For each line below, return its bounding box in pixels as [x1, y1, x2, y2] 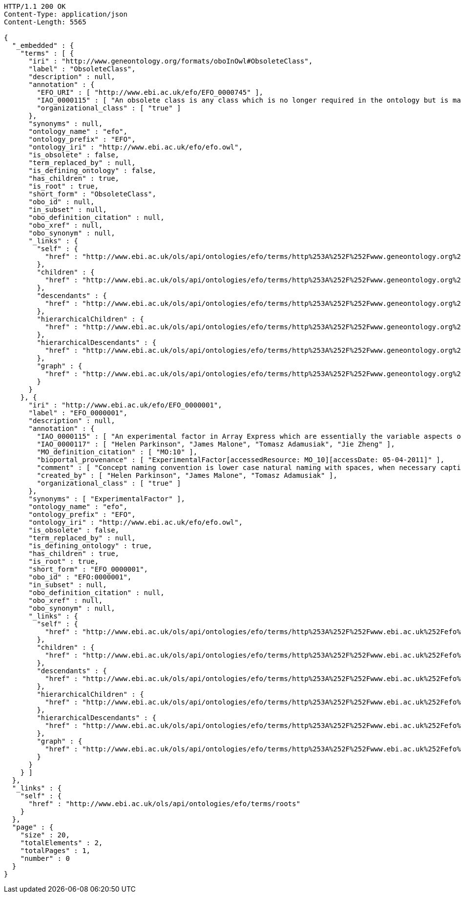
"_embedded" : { [12, 42, 74, 49]
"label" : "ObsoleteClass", [28, 65, 136, 73]
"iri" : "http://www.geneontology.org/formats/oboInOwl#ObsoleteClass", [28, 57, 313, 65]
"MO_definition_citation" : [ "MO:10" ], [37, 448, 198, 456]
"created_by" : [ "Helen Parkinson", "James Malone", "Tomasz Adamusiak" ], [37, 471, 337, 479]
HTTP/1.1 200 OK [4, 2, 66, 10]
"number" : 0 [20, 854, 70, 862]
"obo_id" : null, [28, 198, 95, 206]
